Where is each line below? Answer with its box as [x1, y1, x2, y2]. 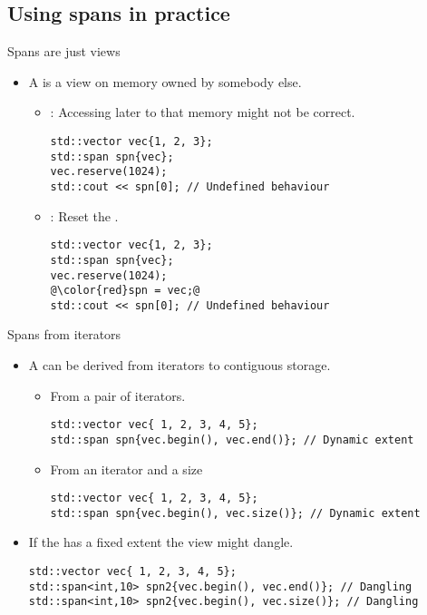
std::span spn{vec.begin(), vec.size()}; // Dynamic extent [50, 506, 421, 520]
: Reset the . [50, 206, 119, 225]
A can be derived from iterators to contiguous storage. [28, 356, 331, 375]
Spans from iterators [7, 325, 121, 344]
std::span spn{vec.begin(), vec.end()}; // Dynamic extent [50, 433, 414, 446]
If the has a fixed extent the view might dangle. [28, 532, 294, 552]
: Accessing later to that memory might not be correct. [50, 102, 355, 122]
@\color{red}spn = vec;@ [50, 284, 200, 298]
